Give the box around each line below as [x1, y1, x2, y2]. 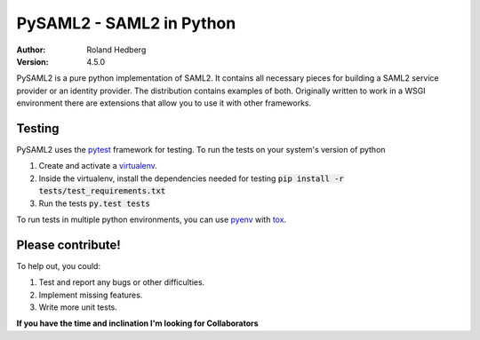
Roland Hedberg [86, 44, 147, 55]
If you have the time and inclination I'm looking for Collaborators [16, 318, 259, 328]
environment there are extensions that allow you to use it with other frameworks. [16, 98, 311, 108]
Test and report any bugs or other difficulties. [38, 277, 205, 288]
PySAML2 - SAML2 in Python [16, 13, 236, 33]
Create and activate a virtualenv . [38, 161, 157, 171]
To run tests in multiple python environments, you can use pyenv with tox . [16, 214, 287, 225]
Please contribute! [16, 237, 122, 252]
